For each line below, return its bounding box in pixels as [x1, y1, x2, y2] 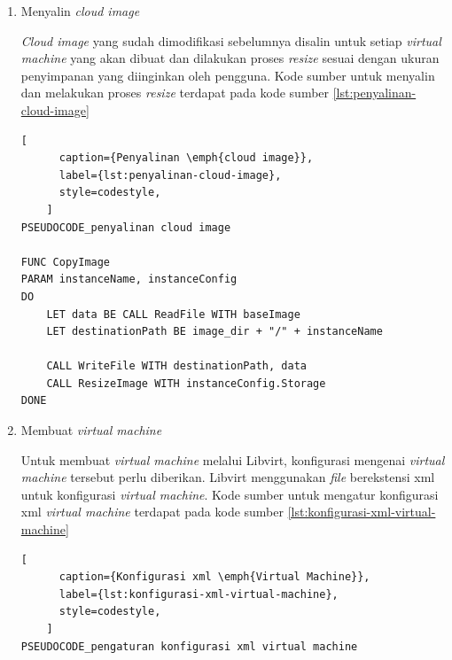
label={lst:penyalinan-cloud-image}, [58, 168, 282, 182]
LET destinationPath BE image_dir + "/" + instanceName [46, 325, 383, 338]
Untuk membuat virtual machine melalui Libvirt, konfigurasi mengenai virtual [20, 450, 445, 469]
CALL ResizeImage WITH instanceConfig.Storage [46, 377, 326, 390]
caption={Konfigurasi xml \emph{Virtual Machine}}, [58, 571, 370, 584]
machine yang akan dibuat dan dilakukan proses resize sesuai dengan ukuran [20, 49, 440, 67]
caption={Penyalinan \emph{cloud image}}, [58, 151, 314, 165]
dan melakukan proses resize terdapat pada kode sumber [20, 83, 330, 102]
